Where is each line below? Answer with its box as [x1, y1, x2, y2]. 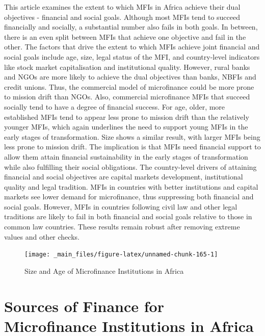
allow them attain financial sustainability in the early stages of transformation [4, 151, 248, 162]
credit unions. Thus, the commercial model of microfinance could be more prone [4, 81, 254, 92]
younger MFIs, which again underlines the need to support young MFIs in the [4, 121, 248, 132]
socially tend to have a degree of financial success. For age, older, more [4, 101, 225, 112]
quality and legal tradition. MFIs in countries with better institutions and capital [4, 181, 258, 192]
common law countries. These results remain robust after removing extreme [4, 221, 240, 232]
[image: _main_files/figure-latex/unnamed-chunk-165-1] [24, 251, 218, 259]
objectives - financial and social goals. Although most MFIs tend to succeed [4, 11, 241, 22]
